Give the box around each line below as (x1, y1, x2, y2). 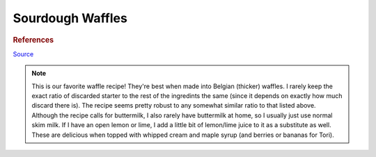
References (13, 35, 54, 44)
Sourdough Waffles (13, 10, 128, 26)
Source (13, 49, 34, 58)
